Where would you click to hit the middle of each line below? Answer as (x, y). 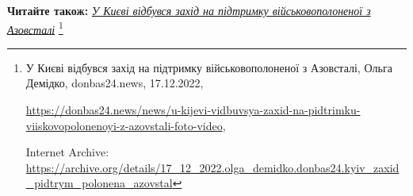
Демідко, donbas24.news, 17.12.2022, (115, 83)
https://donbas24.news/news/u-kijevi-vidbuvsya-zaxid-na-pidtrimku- (193, 110)
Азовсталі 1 (35, 28)
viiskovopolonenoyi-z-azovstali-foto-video (124, 125)
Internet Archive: (67, 152)
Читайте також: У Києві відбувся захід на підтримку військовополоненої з (189, 10)
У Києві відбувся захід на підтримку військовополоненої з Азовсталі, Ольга (209, 67)
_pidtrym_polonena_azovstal (99, 183)
